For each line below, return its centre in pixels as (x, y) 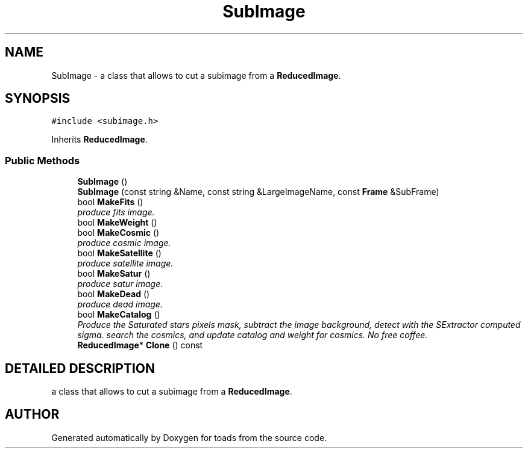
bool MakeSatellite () (119, 253)
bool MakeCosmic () (118, 233)
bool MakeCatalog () (119, 315)
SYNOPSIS (38, 99)
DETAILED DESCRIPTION (80, 368)
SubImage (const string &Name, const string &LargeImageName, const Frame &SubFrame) (258, 192)
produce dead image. (120, 304)
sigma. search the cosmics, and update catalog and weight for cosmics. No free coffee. (253, 335)
